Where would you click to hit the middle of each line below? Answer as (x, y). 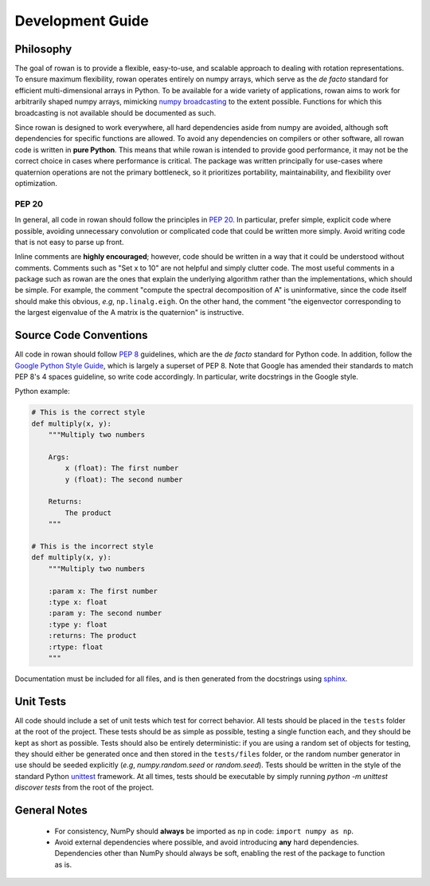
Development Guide (82, 21)
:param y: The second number (105, 613)
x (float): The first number (122, 468)
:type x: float (78, 602)
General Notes (51, 810)
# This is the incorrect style (93, 546)
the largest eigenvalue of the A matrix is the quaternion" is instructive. (129, 313)
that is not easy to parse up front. (69, 242)
